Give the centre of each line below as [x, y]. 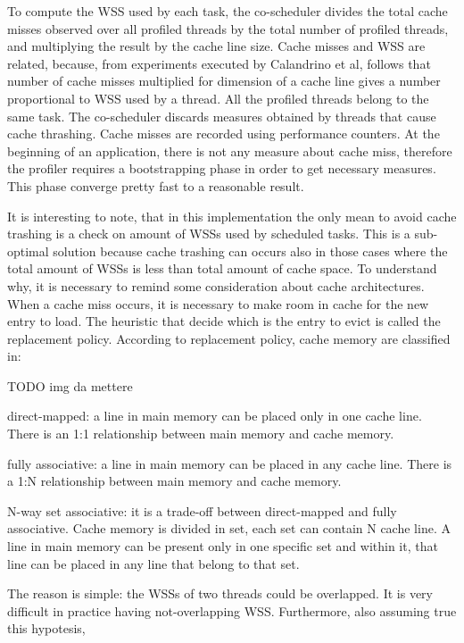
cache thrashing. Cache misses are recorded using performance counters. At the [224, 134]
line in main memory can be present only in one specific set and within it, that [223, 546]
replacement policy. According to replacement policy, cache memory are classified [229, 338]
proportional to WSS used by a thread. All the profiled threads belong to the [218, 98]
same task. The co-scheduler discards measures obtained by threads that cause [222, 116]
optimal [28, 251]
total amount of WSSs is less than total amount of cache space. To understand [222, 268]
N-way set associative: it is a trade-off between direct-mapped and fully [202, 510]
